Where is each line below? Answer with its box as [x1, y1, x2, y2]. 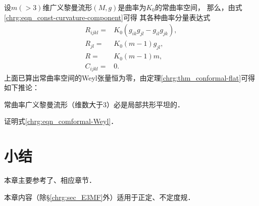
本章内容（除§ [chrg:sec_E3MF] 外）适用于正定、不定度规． [4, 191, 195, 202]
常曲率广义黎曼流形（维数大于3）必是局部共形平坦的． [4, 99, 184, 109]
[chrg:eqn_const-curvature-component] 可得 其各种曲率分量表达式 [4, 12, 211, 22]
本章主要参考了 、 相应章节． [4, 175, 96, 185]
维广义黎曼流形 [42, 2, 92, 12]
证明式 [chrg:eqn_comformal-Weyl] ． [4, 116, 118, 126]
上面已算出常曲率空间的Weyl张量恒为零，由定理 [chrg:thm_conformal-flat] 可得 [4, 72, 255, 83]
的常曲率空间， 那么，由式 [154, 2, 242, 12]
